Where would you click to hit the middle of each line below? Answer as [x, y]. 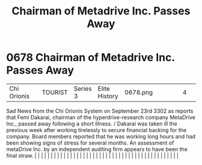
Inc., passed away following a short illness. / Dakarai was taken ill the [92, 124]
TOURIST [55, 92]
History [108, 96]
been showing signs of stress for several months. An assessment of [90, 143]
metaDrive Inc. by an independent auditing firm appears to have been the [97, 149]
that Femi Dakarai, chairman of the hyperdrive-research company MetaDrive [101, 117]
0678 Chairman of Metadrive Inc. [91, 58]
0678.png [139, 92]
